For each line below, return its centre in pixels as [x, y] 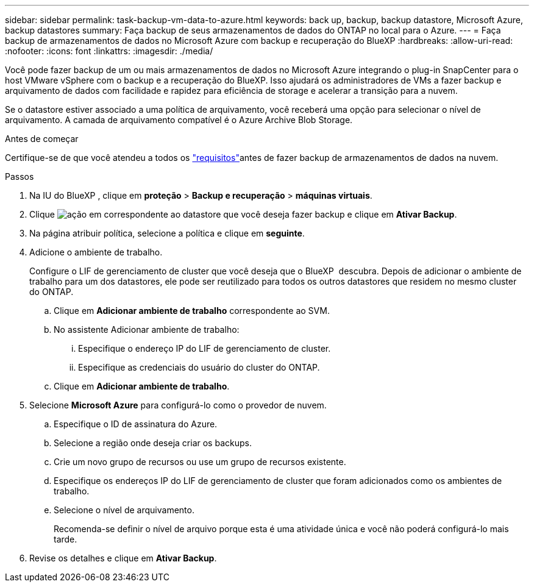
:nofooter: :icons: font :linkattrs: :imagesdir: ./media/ [109, 51]
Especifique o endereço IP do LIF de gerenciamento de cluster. [205, 348]
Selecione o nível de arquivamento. [124, 510]
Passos [20, 176]
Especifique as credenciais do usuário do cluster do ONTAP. [199, 367]
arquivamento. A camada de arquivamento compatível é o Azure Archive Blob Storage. [179, 120]
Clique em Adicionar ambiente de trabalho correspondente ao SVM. [192, 311]
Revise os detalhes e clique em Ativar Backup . [123, 558]
